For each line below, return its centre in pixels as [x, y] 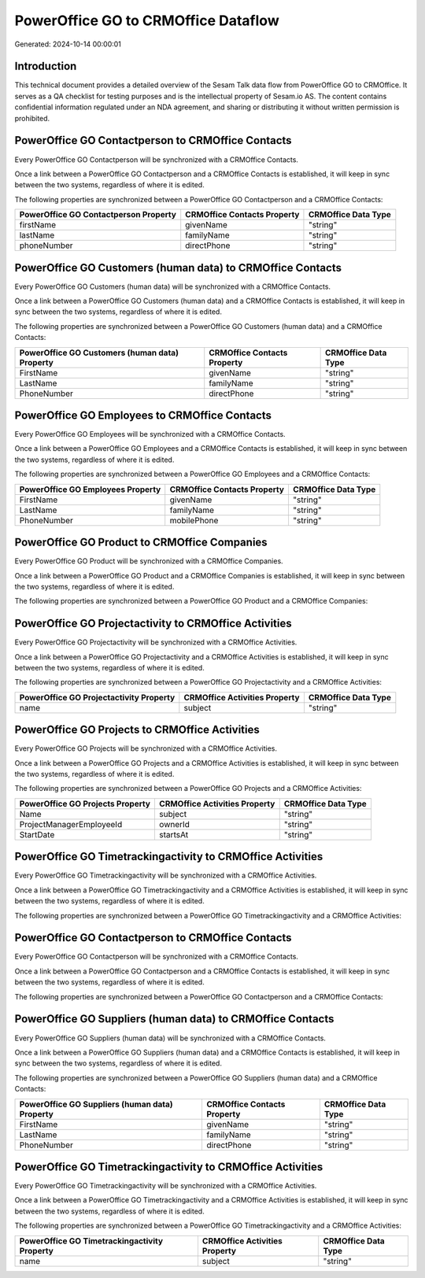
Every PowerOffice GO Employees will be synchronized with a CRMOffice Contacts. [150, 434]
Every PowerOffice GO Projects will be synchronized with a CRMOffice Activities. [146, 748]
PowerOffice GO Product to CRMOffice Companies [141, 543]
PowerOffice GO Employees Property [90, 489]
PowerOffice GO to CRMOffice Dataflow [147, 20]
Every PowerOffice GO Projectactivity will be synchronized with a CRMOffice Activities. [156, 642]
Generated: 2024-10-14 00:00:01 [68, 44]
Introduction [46, 66]
